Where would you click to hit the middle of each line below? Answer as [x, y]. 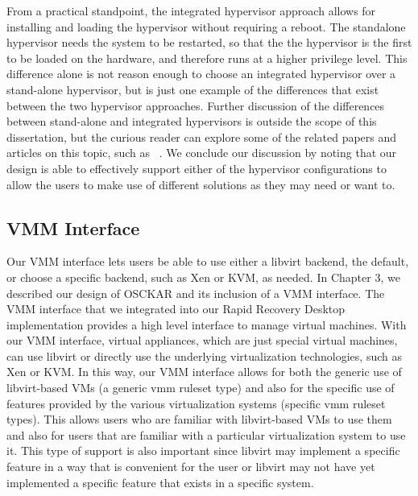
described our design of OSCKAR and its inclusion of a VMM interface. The [196, 293]
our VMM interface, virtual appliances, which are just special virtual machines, [202, 340]
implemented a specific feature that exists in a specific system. [160, 482]
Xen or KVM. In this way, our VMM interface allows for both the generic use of [204, 372]
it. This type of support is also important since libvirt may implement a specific [203, 451]
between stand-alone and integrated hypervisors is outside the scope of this [192, 121]
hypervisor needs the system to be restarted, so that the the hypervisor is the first [209, 42]
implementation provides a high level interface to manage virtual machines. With [207, 324]
